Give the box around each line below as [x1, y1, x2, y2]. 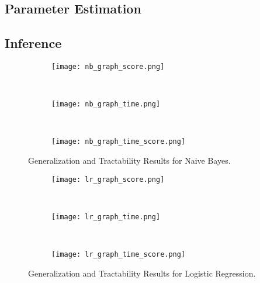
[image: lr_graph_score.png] [51, 175, 165, 184]
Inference [5, 34, 62, 52]
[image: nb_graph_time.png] [51, 100, 161, 109]
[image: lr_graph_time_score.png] [51, 250, 186, 259]
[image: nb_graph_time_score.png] [51, 137, 186, 146]
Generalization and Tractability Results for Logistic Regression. [28, 267, 256, 279]
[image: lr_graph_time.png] [51, 212, 161, 221]
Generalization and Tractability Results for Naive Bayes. [28, 154, 231, 167]
